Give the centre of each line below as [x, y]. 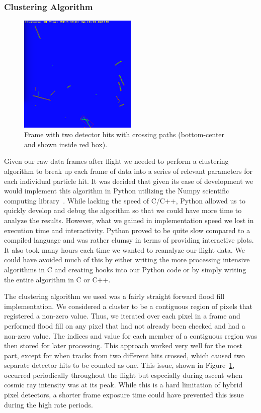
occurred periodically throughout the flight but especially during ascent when [123, 375]
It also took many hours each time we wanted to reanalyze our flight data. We [124, 249]
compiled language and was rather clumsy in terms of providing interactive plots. [129, 240]
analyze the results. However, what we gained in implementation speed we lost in [129, 220]
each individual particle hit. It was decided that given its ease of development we [129, 181]
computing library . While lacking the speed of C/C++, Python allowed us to [125, 200]
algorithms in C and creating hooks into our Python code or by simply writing [125, 269]
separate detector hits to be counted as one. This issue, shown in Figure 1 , [119, 365]
